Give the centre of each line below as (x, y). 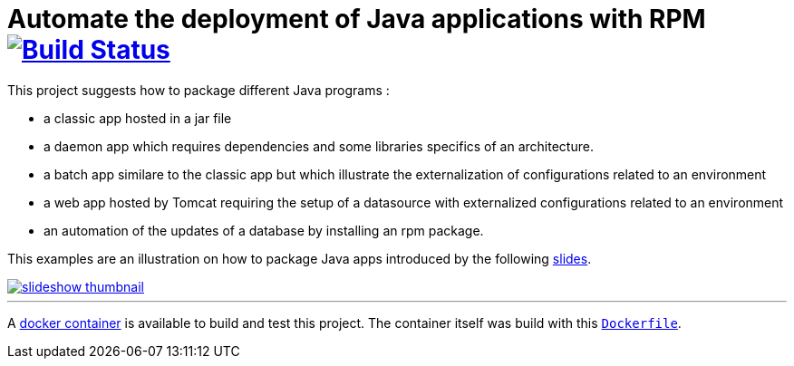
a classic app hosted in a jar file (138, 118)
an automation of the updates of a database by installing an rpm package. (264, 230)
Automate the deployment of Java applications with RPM (357, 19)
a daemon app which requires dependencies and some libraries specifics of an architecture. (319, 146)
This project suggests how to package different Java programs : (198, 90)
